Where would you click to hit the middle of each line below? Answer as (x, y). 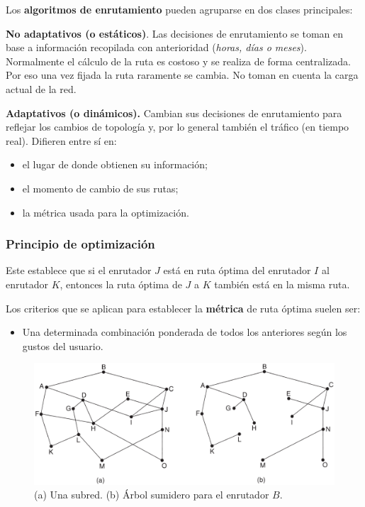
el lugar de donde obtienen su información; (115, 164)
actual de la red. (41, 88)
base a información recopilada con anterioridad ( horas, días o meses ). (156, 47)
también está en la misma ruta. (282, 284)
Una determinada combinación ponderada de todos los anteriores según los (185, 332)
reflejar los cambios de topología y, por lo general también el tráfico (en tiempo (178, 127)
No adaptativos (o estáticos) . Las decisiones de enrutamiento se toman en (174, 33)
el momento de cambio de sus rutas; (100, 188)
